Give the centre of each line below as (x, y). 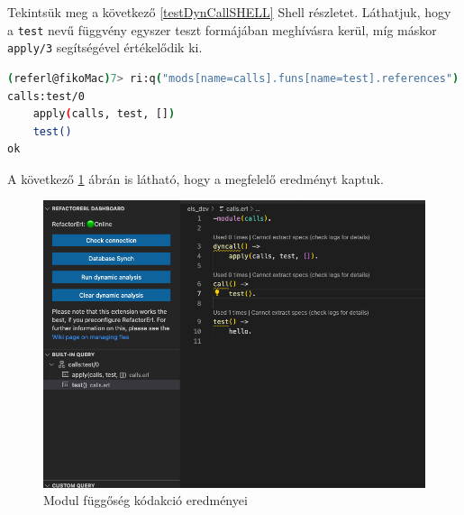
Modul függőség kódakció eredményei (146, 500)
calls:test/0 (46, 96)
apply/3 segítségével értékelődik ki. (105, 47)
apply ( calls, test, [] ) (104, 114)
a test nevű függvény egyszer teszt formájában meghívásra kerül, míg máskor (222, 29)
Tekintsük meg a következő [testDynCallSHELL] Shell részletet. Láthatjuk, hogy (229, 12)
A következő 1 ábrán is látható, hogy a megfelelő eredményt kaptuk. (196, 178)
